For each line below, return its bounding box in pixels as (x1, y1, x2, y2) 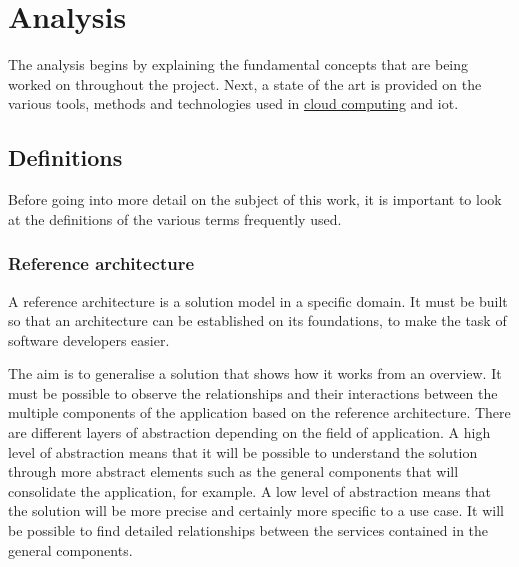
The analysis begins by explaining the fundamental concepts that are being (8, 54, 469, 75)
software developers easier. (8, 329, 170, 350)
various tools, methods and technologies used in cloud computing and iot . (8, 93, 459, 114)
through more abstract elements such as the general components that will (8, 461, 459, 482)
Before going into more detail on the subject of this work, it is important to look (8, 189, 502, 210)
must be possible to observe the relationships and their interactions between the (8, 382, 498, 403)
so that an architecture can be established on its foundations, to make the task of (8, 310, 507, 331)
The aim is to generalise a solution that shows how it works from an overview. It (8, 363, 502, 384)
